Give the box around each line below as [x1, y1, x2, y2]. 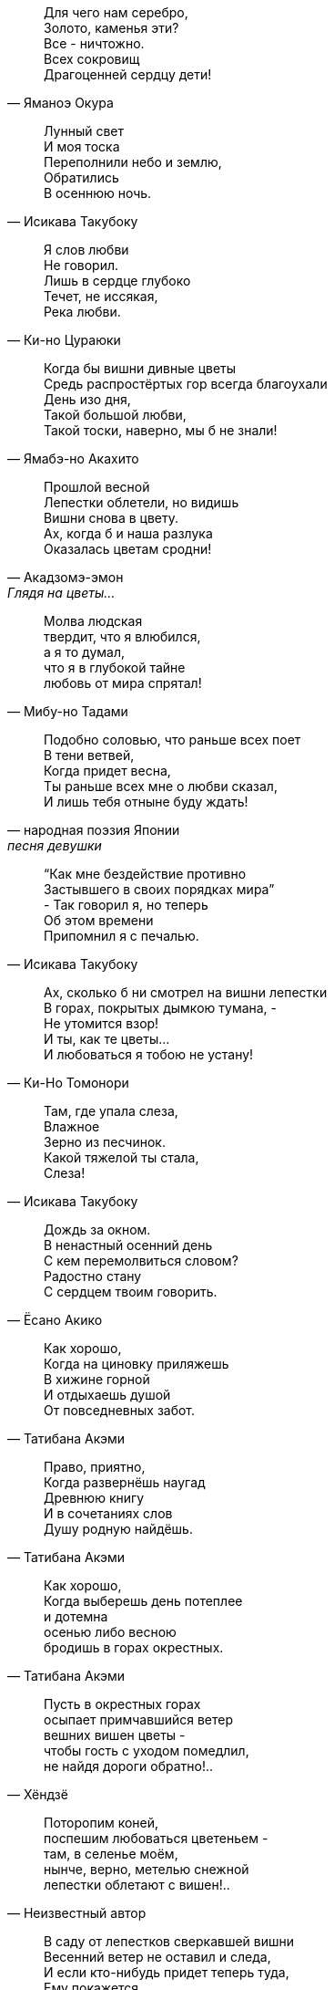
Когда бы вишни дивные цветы [44, 360, 237, 376]
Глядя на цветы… [7, 585, 116, 600]
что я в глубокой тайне [44, 660, 186, 675]
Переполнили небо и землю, [44, 154, 222, 170]
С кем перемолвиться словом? [44, 1253, 238, 1268]
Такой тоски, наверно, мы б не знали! [44, 422, 278, 438]
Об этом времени [44, 912, 154, 928]
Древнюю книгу [44, 1490, 145, 1506]
